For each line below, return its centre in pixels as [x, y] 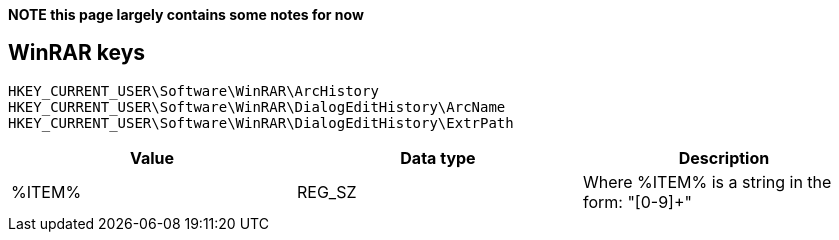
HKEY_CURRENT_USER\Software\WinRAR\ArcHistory [193, 90]
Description [724, 157]
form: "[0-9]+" [637, 201]
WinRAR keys [77, 53]
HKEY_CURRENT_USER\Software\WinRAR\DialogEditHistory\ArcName [257, 106]
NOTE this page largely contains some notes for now [186, 14]
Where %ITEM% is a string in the [707, 181]
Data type [438, 157]
